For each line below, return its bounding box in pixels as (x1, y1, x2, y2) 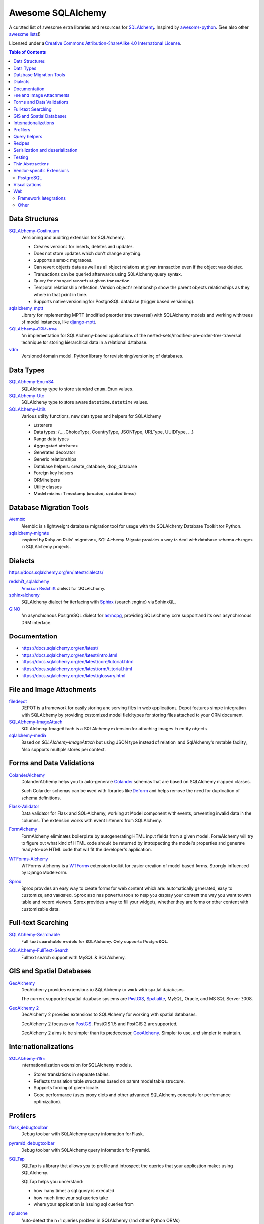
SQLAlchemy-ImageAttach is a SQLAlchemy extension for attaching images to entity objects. (21, 726, 208, 731)
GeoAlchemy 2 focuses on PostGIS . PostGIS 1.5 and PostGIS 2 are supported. (21, 1021, 178, 1027)
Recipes (13, 140, 30, 146)
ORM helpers (33, 477, 60, 483)
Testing (13, 154, 29, 160)
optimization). (33, 1099, 61, 1105)
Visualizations (13, 182, 42, 188)
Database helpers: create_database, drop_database (33, 463, 137, 469)
